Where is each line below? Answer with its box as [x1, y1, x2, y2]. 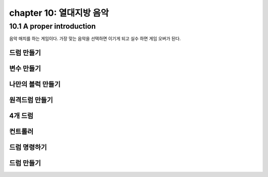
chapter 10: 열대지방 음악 [9, 7, 109, 18]
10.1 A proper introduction [9, 22, 96, 31]
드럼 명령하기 [9, 143, 47, 152]
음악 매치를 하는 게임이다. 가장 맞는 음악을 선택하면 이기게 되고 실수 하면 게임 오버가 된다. [9, 36, 181, 42]
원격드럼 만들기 [9, 96, 53, 104]
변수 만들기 [9, 64, 41, 73]
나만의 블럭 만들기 [9, 80, 61, 88]
